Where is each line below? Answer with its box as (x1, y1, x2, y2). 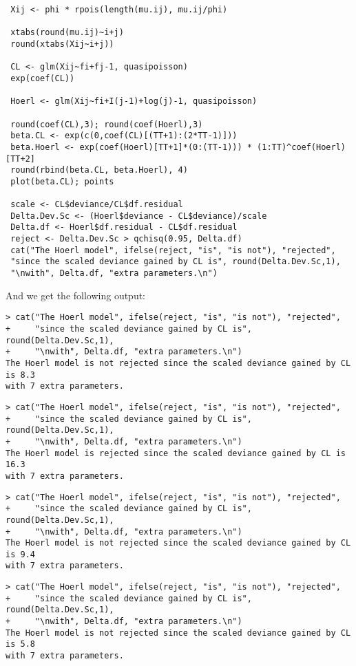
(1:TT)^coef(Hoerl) (257, 142, 346, 152)
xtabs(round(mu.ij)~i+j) (10, 28, 124, 38)
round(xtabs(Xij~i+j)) (10, 39, 114, 49)
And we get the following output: (6, 288, 146, 302)
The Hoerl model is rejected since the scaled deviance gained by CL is (6, 448, 346, 458)
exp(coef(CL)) (10, 73, 75, 83)
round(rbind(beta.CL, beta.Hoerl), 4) (10, 165, 188, 175)
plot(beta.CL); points (10, 176, 114, 186)
